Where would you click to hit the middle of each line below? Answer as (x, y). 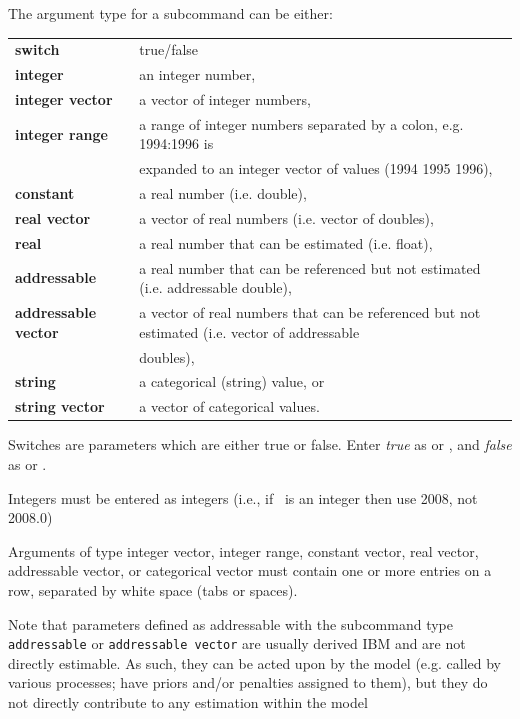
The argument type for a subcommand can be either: (170, 13)
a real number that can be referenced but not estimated (310, 267)
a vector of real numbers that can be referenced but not (310, 312)
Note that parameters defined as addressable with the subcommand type (230, 623)
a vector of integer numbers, (225, 99)
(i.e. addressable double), (215, 287)
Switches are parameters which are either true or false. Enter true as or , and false (260, 444)
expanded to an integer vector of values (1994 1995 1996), (316, 168)
